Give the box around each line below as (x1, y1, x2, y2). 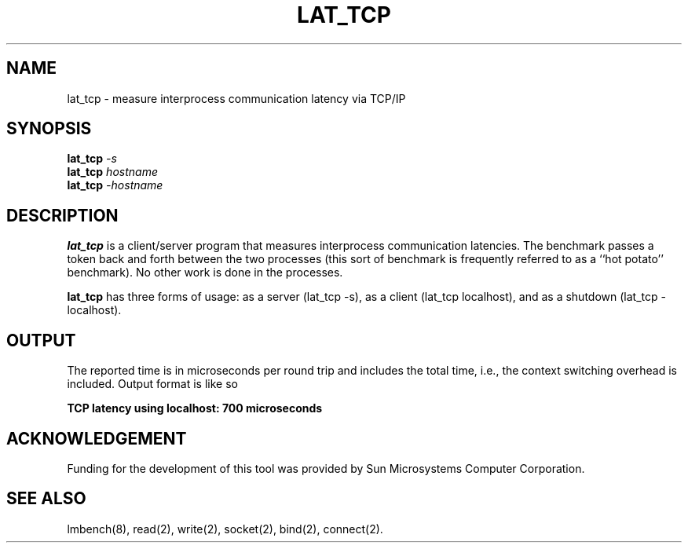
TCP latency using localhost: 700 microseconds (67, 401, 323, 415)
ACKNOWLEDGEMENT (6, 428, 187, 448)
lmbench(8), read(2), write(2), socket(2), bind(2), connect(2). (67, 522, 383, 536)
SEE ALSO (6, 489, 86, 509)
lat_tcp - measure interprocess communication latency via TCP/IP (67, 91, 406, 105)
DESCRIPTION (6, 205, 119, 225)
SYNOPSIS (6, 119, 92, 139)
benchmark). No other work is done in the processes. (67, 265, 343, 280)
